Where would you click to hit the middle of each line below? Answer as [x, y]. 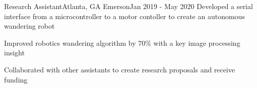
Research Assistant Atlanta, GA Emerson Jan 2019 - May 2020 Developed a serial [128, 6]
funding [16, 79]
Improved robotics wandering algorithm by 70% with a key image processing [122, 42]
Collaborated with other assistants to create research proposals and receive [120, 69]
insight [14, 53]
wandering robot [29, 26]
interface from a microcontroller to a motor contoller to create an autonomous [124, 16]
